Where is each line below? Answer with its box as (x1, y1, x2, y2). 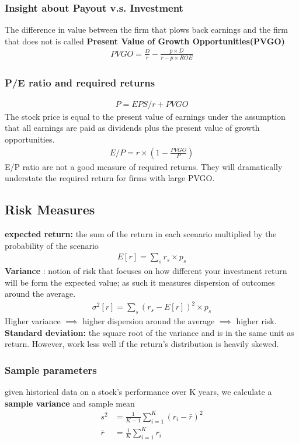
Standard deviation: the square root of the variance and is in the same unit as (5, 326, 294, 338)
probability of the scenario (5, 239, 99, 251)
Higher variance (5, 315, 61, 327)
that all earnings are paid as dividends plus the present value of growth (5, 122, 260, 134)
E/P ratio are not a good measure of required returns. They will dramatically (5, 160, 283, 172)
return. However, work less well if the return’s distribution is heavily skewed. (5, 338, 279, 350)
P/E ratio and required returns (5, 75, 155, 89)
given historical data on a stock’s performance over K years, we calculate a (5, 386, 272, 398)
